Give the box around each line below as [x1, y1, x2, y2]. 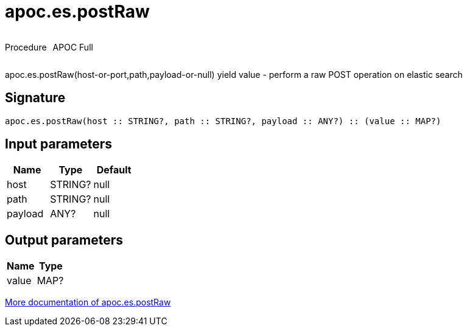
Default [96, 164, 132, 176]
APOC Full [52, 41, 93, 52]
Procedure [5, 41, 47, 52]
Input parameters [5, 136, 113, 152]
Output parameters [5, 232, 123, 248]
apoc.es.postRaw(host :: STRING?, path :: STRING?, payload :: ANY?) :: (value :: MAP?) [5, 116, 441, 126]
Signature [5, 90, 66, 106]
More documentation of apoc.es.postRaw [5, 297, 171, 308]
